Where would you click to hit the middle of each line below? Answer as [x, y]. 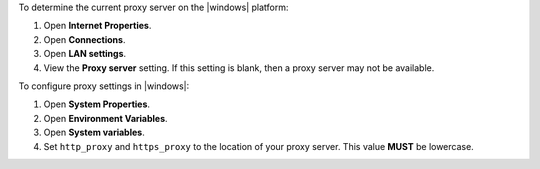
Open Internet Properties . [97, 26]
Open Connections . [84, 39]
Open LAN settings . [85, 54]
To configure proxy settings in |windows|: [104, 86]
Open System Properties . [96, 104]
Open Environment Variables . [106, 118]
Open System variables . [94, 132]
